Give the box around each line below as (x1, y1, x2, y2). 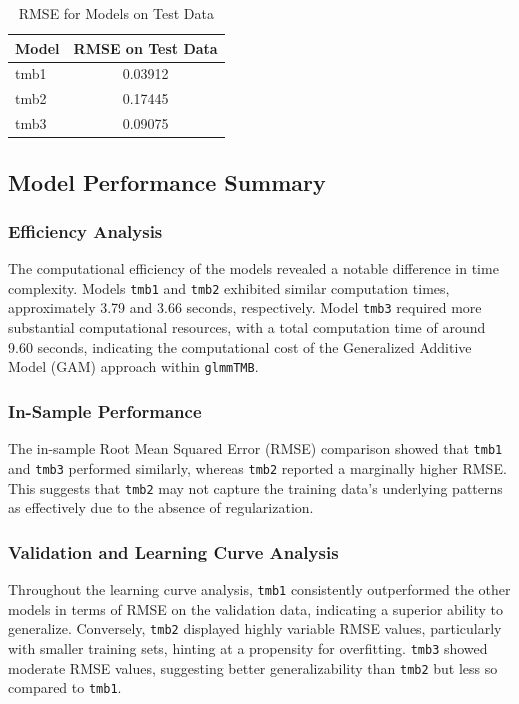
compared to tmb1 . (8, 677, 122, 698)
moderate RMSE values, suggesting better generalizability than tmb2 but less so (8, 657, 498, 678)
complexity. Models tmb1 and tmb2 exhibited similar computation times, (8, 277, 450, 298)
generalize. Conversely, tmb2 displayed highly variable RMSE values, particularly (8, 618, 502, 639)
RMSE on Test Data (73, 37, 218, 58)
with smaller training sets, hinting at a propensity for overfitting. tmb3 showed (8, 637, 488, 658)
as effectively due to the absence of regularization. (8, 497, 314, 518)
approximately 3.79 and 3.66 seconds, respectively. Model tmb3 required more (8, 297, 482, 318)
